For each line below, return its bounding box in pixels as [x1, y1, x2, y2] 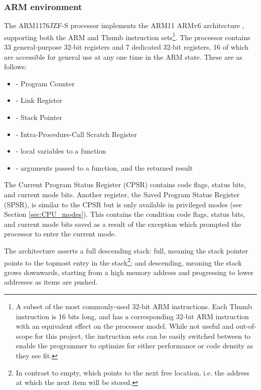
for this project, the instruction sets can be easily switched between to [35, 330, 251, 341]
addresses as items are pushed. [4, 277, 98, 287]
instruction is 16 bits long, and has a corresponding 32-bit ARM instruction [16, 311, 249, 321]
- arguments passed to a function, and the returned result [16, 162, 193, 173]
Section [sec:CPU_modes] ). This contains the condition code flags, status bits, [4, 209, 245, 219]
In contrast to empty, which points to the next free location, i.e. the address [16, 367, 249, 377]
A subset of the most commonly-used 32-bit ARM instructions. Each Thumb [16, 301, 252, 311]
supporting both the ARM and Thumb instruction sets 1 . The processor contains [4, 30, 250, 42]
